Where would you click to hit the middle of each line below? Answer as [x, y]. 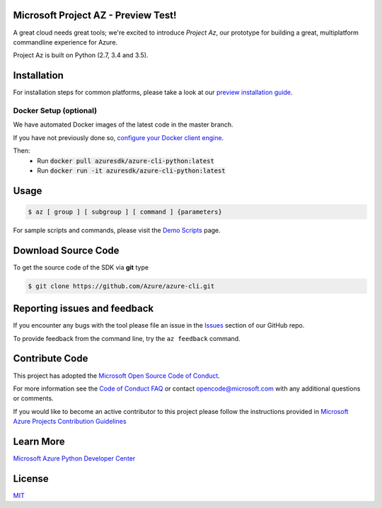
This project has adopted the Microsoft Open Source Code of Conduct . [117, 376]
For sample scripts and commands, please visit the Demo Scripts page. [117, 230]
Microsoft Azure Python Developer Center [74, 458]
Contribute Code [51, 358]
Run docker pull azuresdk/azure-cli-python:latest [126, 161]
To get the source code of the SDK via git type [81, 267]
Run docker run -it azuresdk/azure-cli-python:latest [131, 171]
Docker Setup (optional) [55, 110]
